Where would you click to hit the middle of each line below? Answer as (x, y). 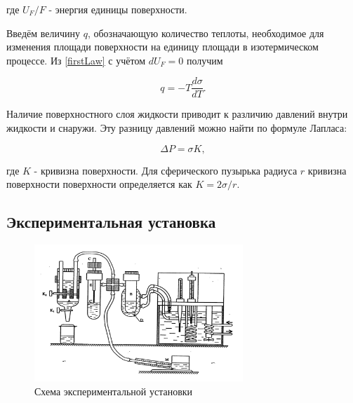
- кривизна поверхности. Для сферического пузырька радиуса (166, 170)
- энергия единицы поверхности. (118, 9)
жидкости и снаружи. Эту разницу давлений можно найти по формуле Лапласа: (177, 128)
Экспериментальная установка (111, 222)
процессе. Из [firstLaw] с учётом (76, 60)
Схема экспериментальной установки (114, 391)
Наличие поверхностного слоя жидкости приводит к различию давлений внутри (177, 114)
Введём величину (43, 33)
